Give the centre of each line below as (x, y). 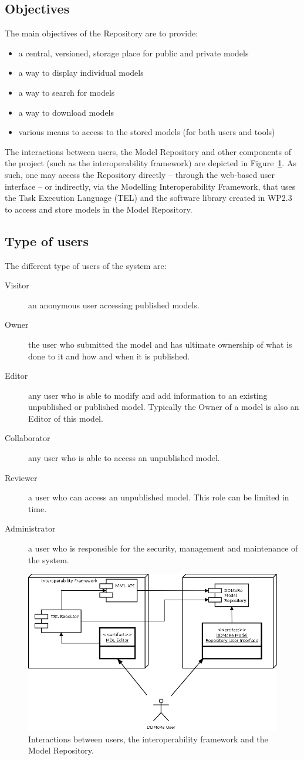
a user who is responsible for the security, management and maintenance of (163, 548)
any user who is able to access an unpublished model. (124, 458)
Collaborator (28, 438)
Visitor (17, 285)
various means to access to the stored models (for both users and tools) (147, 132)
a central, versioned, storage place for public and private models (134, 53)
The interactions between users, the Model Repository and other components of (148, 151)
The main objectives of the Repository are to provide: (102, 33)
